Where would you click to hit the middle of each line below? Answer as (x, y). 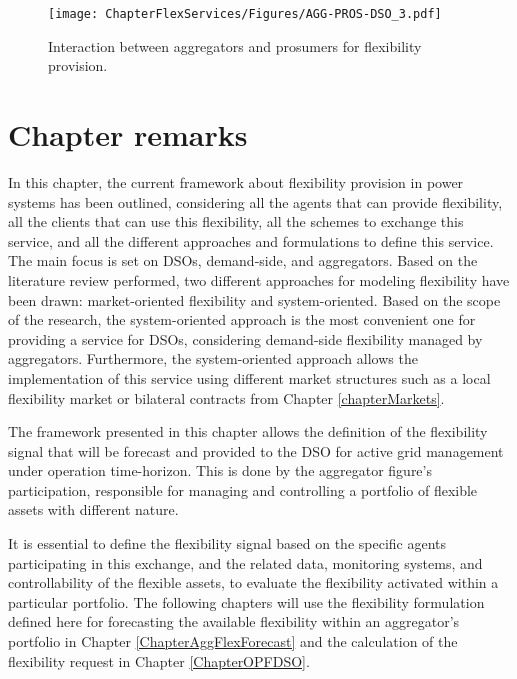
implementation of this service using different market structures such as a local (249, 377)
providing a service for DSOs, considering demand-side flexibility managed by (245, 338)
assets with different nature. (93, 509)
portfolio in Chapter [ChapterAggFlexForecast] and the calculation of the (233, 641)
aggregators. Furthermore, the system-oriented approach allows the (213, 358)
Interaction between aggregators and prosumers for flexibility (235, 45)
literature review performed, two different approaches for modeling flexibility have (259, 279)
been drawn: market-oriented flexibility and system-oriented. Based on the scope (254, 299)
